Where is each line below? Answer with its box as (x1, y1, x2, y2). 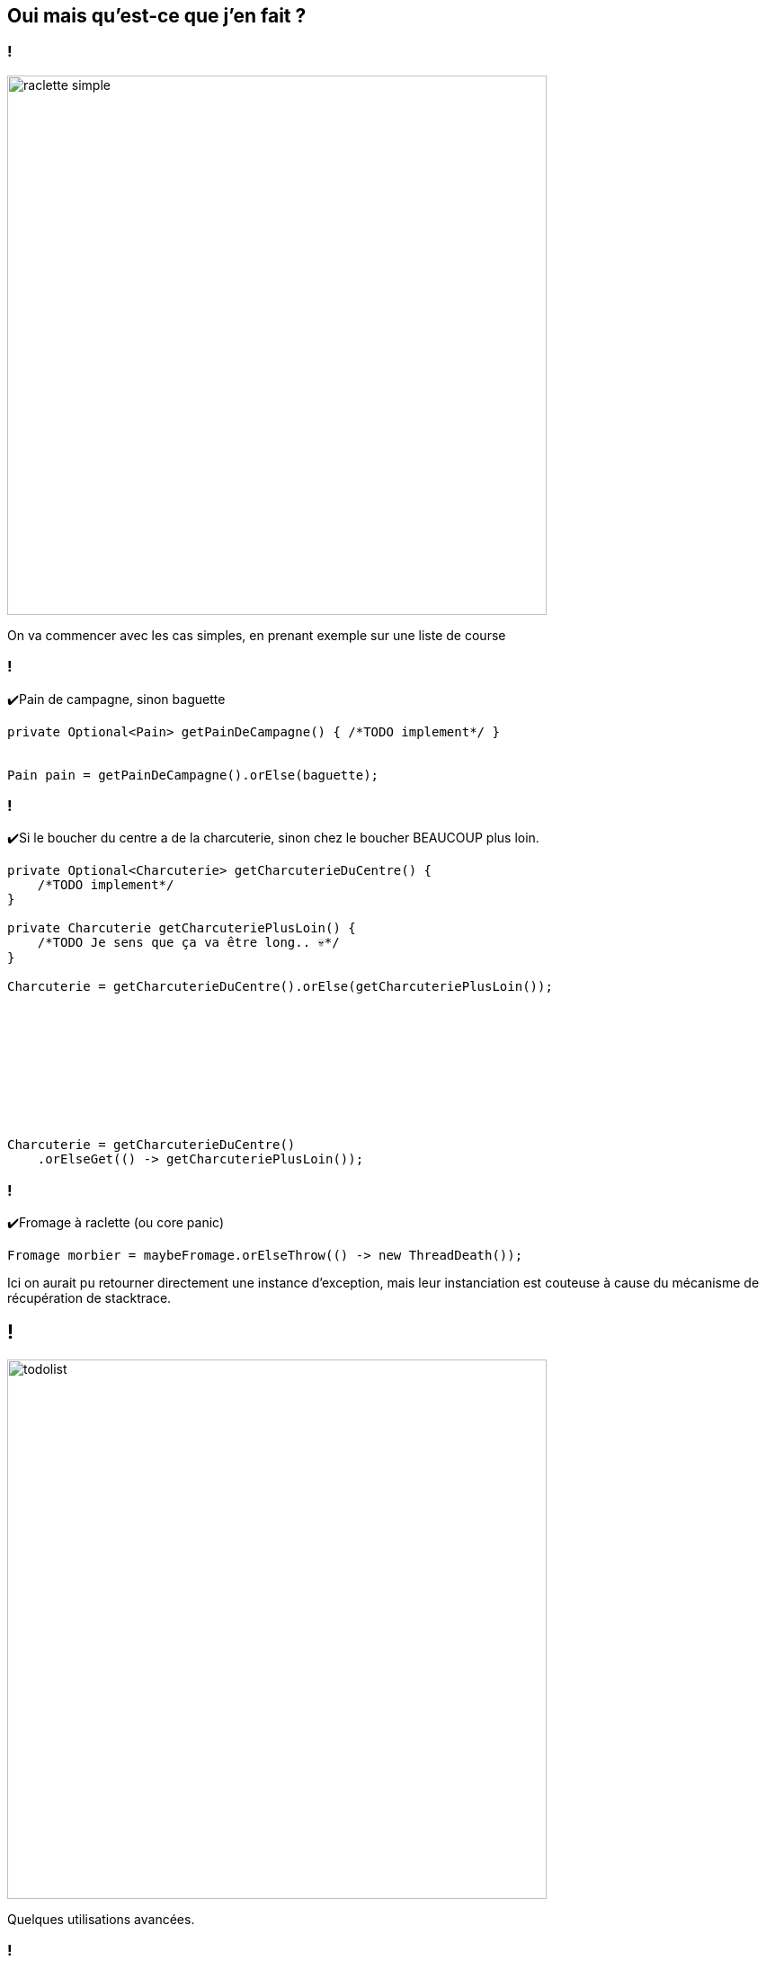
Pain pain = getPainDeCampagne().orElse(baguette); (7, 767, 379, 782)
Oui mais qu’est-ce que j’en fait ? (7, 4, 307, 27)
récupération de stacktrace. (7, 1290, 172, 1306)
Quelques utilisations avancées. (7, 1911, 195, 1927)
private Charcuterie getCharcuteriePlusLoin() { (7, 921, 356, 936)
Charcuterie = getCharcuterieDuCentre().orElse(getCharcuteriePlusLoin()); (7, 979, 553, 994)
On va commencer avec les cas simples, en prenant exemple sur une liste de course (7, 627, 506, 643)
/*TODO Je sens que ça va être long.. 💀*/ (37, 935, 340, 950)
